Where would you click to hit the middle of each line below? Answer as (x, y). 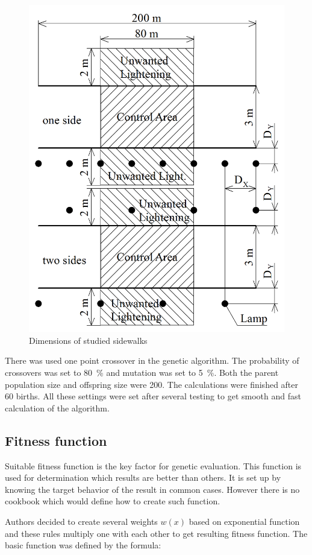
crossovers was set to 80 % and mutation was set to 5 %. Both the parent (142, 372)
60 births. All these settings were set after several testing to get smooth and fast (153, 396)
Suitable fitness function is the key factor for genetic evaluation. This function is (153, 465)
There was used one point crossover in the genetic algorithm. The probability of (152, 360)
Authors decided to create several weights (81, 521)
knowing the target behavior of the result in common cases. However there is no (152, 489)
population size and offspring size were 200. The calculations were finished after (152, 384)
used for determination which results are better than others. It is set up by (143, 477)
